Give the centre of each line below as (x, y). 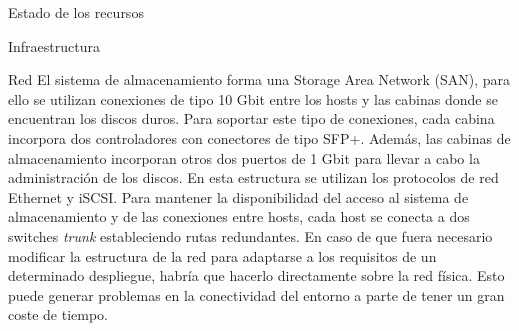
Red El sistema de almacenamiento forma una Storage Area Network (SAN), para (259, 79)
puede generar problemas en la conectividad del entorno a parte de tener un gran (256, 294)
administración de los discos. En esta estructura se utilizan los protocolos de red (253, 177)
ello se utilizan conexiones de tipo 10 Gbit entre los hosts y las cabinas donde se (253, 98)
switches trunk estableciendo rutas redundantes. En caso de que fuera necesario (250, 235)
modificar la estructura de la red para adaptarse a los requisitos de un (222, 255)
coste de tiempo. (58, 314)
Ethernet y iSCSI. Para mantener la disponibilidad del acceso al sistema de (238, 196)
